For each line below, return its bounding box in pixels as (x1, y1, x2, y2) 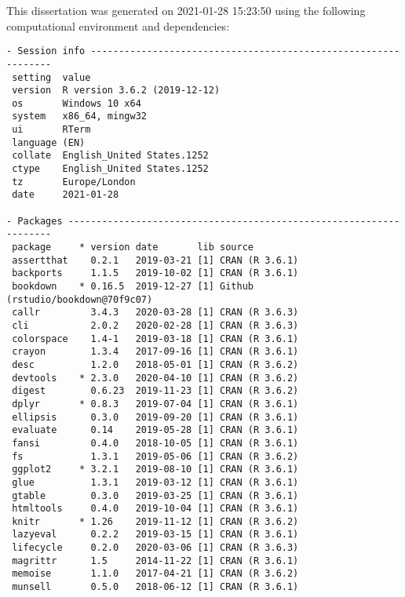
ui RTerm (12, 124, 91, 136)
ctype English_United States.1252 (12, 163, 209, 175)
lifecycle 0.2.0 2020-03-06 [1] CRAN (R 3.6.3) (12, 542, 299, 554)
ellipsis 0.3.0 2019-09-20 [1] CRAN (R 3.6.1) (12, 411, 299, 423)
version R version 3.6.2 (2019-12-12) (12, 85, 221, 96)
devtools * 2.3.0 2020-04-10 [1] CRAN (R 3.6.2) (12, 372, 299, 384)
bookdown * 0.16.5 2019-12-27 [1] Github (12, 281, 254, 292)
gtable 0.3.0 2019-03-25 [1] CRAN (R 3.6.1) (12, 490, 299, 501)
